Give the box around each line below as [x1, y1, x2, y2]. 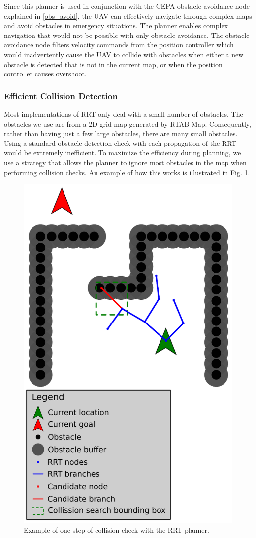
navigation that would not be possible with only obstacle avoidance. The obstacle [4, 30, 250, 40]
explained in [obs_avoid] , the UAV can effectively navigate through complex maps [4, 10, 252, 21]
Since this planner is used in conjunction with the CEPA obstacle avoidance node [4, 1, 250, 11]
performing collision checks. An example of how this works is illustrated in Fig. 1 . [4, 167, 250, 177]
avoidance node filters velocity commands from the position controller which [4, 39, 234, 50]
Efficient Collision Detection [4, 89, 118, 102]
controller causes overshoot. [4, 69, 87, 79]
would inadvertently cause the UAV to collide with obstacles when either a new [4, 49, 244, 59]
